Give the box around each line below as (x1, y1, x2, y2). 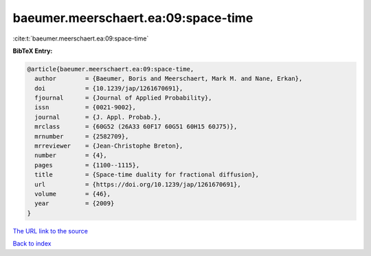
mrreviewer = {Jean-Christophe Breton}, (34, 142, 183, 150)
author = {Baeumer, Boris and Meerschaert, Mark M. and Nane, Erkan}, (34, 75, 303, 82)
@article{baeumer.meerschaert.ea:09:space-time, (27, 65, 194, 73)
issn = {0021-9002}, (34, 104, 137, 111)
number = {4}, (34, 152, 108, 159)
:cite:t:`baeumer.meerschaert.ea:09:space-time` (12, 34, 149, 43)
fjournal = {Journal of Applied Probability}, (34, 94, 212, 102)
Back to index (12, 240, 52, 248)
